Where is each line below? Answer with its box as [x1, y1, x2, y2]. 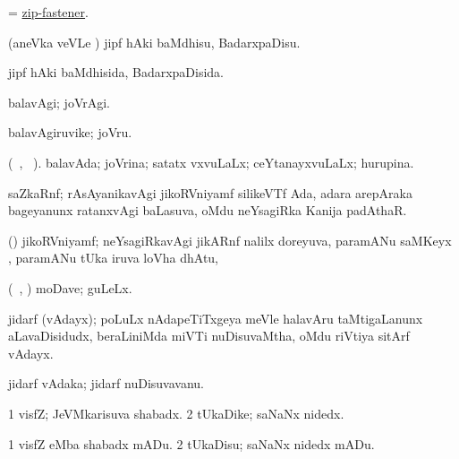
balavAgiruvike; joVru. [8, 123, 132, 142]
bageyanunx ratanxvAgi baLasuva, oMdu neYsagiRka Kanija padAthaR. [8, 201, 407, 220]
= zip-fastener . [8, 3, 89, 21]
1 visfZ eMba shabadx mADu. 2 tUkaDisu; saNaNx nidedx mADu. [8, 434, 375, 453]
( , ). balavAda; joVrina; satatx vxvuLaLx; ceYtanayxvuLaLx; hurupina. [8, 152, 414, 171]
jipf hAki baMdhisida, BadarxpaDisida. [8, 63, 224, 82]
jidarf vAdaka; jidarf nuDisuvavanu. [8, 374, 204, 393]
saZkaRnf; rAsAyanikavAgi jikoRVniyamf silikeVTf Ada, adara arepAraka [8, 183, 412, 202]
